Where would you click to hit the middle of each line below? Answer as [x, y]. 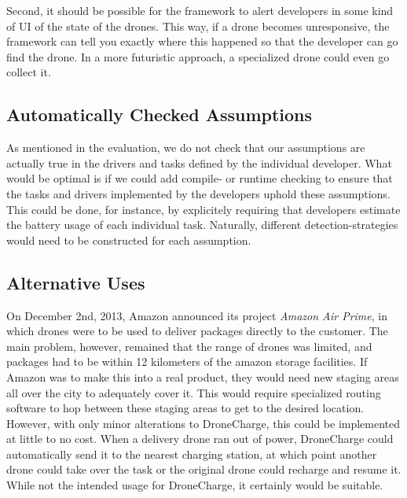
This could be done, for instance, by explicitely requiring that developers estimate [203, 209]
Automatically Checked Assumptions [159, 114]
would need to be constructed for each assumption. [129, 240]
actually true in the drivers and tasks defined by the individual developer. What [199, 162]
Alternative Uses [76, 282]
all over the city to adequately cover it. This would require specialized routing [194, 392]
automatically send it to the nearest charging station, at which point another [192, 454]
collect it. [29, 72]
